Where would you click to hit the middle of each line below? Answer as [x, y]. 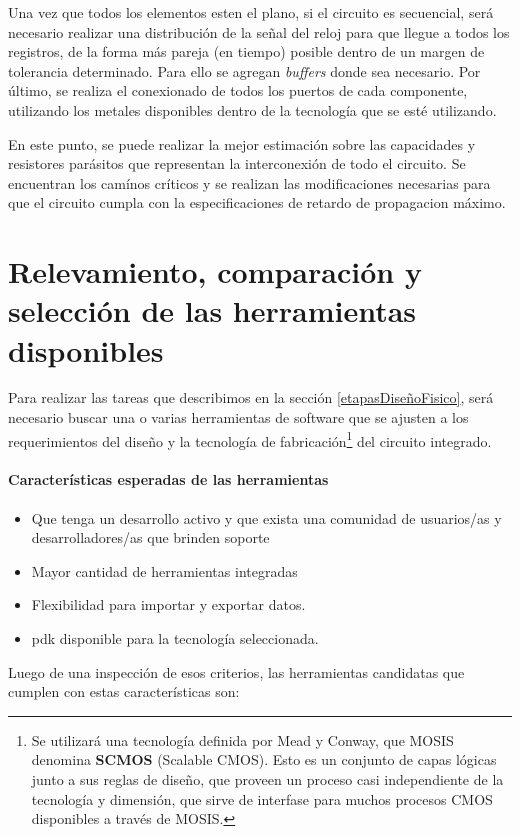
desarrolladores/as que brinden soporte [150, 537]
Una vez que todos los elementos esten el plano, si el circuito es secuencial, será [251, 12]
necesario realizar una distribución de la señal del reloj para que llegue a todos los [259, 31]
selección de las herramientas [212, 310]
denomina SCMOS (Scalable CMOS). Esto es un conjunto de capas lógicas [264, 759]
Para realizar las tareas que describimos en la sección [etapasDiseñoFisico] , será [251, 397]
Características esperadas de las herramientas [168, 479]
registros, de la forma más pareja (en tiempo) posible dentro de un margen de [246, 51]
